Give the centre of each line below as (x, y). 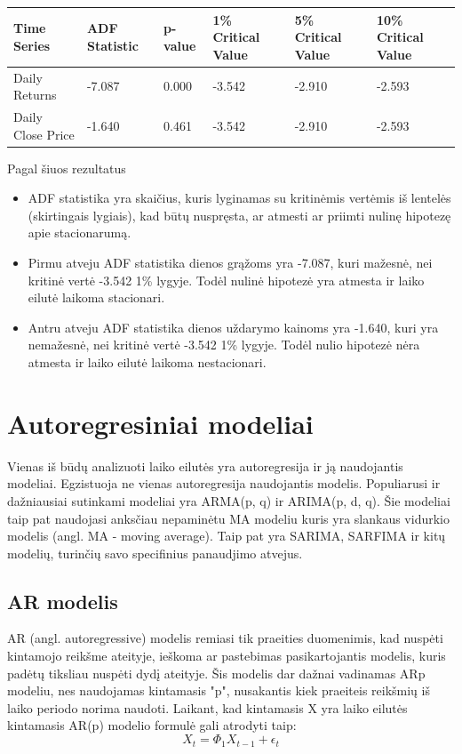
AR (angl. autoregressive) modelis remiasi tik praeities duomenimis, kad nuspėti (225, 638)
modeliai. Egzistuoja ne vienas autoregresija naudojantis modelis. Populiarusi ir (224, 483)
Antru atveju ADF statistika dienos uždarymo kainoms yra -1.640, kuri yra (233, 327)
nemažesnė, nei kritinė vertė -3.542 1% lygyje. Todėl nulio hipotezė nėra (224, 345)
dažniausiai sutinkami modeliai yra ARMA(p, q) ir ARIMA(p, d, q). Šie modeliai (229, 500)
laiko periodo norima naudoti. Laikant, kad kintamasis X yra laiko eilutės (207, 707)
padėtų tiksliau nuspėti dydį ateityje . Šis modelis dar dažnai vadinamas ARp (216, 673)
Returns (35, 95)
